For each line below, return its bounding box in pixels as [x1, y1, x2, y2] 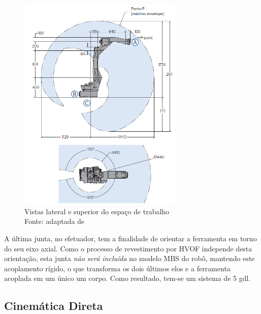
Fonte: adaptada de [24, 216, 85, 226]
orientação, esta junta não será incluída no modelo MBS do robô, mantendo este [4, 253, 255, 264]
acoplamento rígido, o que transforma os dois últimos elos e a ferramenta [4, 263, 231, 273]
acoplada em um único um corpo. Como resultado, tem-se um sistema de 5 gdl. [4, 273, 251, 283]
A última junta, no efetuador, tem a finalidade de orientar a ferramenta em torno [4, 233, 257, 244]
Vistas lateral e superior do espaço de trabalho [24, 206, 170, 216]
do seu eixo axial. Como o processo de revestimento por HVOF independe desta [4, 243, 252, 253]
